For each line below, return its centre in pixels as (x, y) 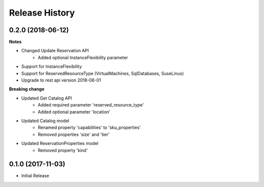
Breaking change (27, 89)
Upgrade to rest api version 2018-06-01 (61, 80)
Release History (42, 13)
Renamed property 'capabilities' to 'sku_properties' (89, 127)
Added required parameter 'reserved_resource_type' (91, 105)
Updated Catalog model (45, 121)
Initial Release (35, 176)
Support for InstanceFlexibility (52, 66)
